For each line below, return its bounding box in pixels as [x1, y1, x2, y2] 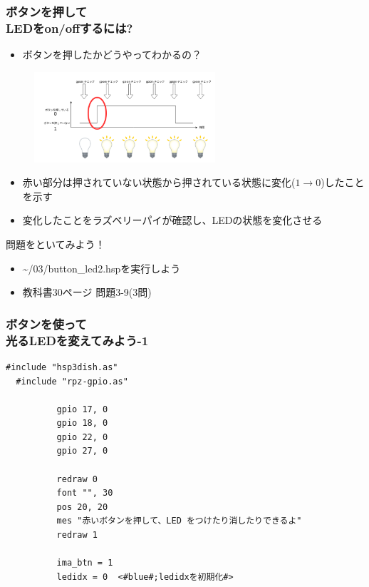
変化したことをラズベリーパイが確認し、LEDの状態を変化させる [22, 213, 323, 228]
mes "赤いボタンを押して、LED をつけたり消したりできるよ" [56, 516, 302, 526]
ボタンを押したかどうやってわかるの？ [22, 47, 202, 62]
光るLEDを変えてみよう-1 [6, 331, 149, 349]
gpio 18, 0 [56, 418, 108, 429]
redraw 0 [56, 474, 98, 484]
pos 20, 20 [56, 501, 108, 512]
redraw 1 [56, 530, 98, 541]
